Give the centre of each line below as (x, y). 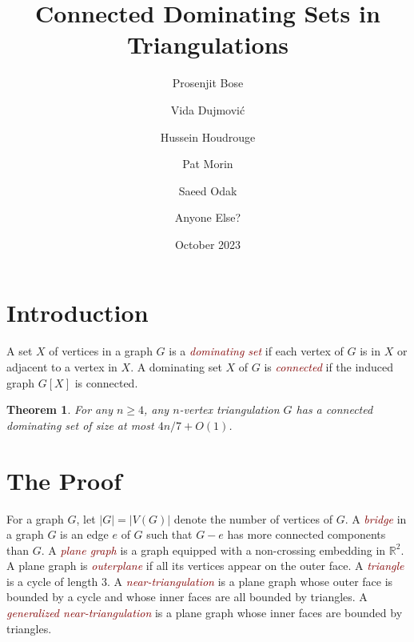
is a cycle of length (52, 581)
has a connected (334, 409)
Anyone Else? (208, 217)
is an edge (84, 534)
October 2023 (208, 244)
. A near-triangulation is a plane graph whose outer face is (250, 581)
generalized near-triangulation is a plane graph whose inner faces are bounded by (205, 613)
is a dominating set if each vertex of (256, 351)
